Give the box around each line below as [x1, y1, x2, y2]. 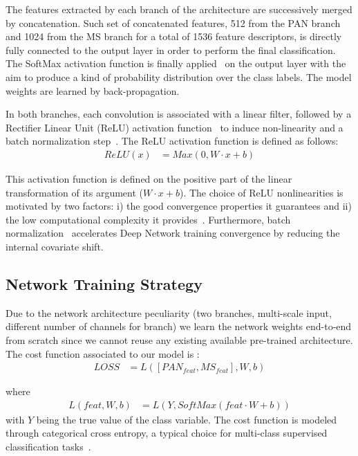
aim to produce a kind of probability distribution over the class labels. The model [6, 69, 352, 84]
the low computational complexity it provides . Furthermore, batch [6, 212, 291, 226]
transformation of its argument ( [6, 185, 144, 199]
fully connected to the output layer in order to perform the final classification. [6, 42, 336, 57]
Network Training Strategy [6, 273, 202, 294]
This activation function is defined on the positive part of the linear [6, 171, 292, 185]
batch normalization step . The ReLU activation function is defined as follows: [6, 134, 339, 148]
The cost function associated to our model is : [6, 346, 200, 361]
